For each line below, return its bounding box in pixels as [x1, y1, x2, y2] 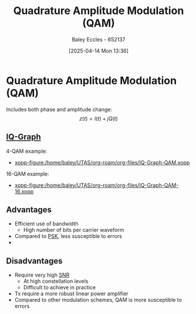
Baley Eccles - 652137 [72, 36, 126, 43]
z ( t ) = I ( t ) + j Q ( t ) [79, 115, 119, 122]
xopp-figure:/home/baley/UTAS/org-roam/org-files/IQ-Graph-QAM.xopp [14, 159, 190, 166]
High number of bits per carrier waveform [23, 227, 124, 234]
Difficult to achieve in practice [23, 284, 96, 291]
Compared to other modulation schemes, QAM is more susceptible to [14, 296, 182, 303]
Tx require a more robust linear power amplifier [14, 290, 129, 297]
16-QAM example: [6, 170, 50, 177]
